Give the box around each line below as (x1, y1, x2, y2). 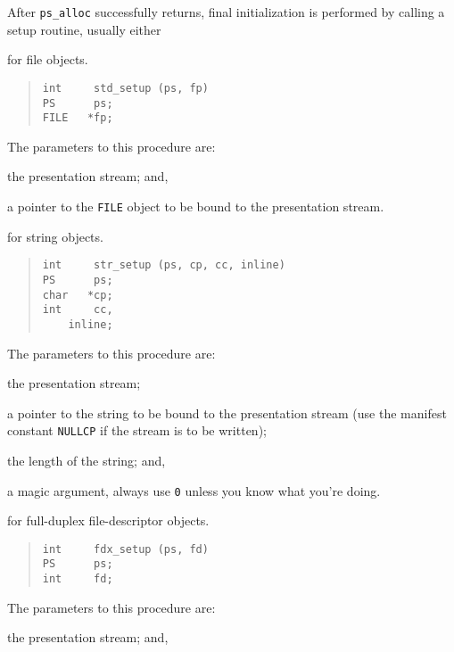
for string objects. (7, 227, 103, 245)
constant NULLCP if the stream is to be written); (7, 421, 267, 440)
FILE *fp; (42, 111, 113, 125)
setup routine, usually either (7, 20, 161, 38)
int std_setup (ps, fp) (42, 81, 209, 95)
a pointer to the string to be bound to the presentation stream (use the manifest (7, 403, 447, 422)
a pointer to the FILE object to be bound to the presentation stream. (7, 197, 384, 215)
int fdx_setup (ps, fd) (42, 542, 209, 556)
